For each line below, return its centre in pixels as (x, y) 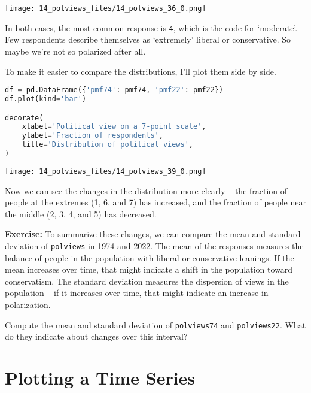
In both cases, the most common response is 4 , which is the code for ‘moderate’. (151, 27)
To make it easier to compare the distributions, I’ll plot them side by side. (141, 71)
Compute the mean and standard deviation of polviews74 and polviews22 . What (155, 324)
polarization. (28, 304)
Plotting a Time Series (100, 377)
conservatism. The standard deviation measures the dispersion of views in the (147, 281)
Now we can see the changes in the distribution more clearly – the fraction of (146, 190)
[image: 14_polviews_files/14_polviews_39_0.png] (106, 171)
